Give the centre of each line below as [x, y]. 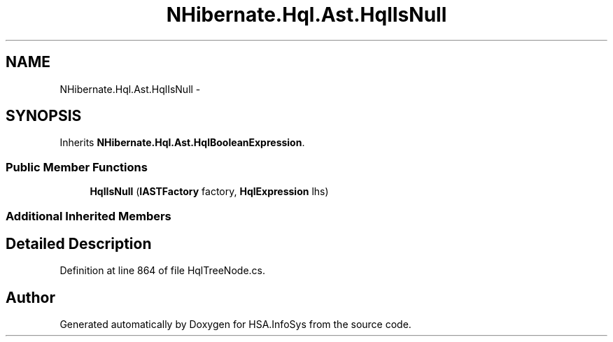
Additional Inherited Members [89, 216]
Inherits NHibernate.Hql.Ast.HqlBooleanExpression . [182, 143]
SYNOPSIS [44, 116]
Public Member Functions [77, 167]
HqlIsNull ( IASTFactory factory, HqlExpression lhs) [209, 192]
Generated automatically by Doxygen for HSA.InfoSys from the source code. [235, 325]
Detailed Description [79, 243]
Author [30, 297]
